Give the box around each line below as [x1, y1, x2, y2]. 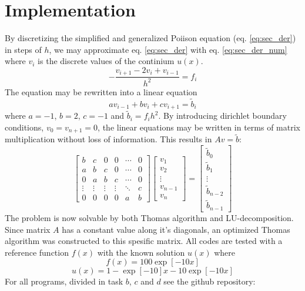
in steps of [5, 43, 42, 55]
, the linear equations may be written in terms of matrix [98, 121, 300, 133]
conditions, [5, 121, 44, 133]
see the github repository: [163, 275, 256, 287]
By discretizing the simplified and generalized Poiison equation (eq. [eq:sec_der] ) [5, 32, 296, 44]
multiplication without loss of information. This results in [5, 133, 212, 145]
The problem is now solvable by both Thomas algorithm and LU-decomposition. [5, 211, 294, 223]
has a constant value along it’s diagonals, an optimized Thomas [62, 223, 290, 235]
